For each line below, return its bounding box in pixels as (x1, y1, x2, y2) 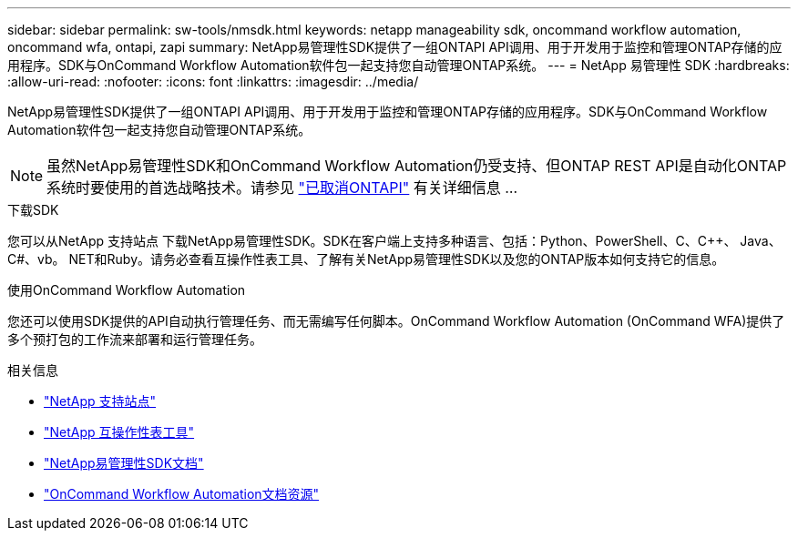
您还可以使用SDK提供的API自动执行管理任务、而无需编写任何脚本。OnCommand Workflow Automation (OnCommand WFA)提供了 (7, 313, 785, 329)
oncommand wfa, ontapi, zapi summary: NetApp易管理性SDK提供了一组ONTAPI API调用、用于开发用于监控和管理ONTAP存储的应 (7, 39, 783, 55)
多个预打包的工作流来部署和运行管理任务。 (7, 331, 262, 347)
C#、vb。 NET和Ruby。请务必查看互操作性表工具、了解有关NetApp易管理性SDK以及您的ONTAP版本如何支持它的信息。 (7, 251, 725, 267)
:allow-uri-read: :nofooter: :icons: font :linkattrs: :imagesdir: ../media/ (7, 74, 419, 89)
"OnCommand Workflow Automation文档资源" (44, 486, 320, 502)
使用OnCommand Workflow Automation (7, 282, 246, 298)
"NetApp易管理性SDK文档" (44, 455, 204, 471)
